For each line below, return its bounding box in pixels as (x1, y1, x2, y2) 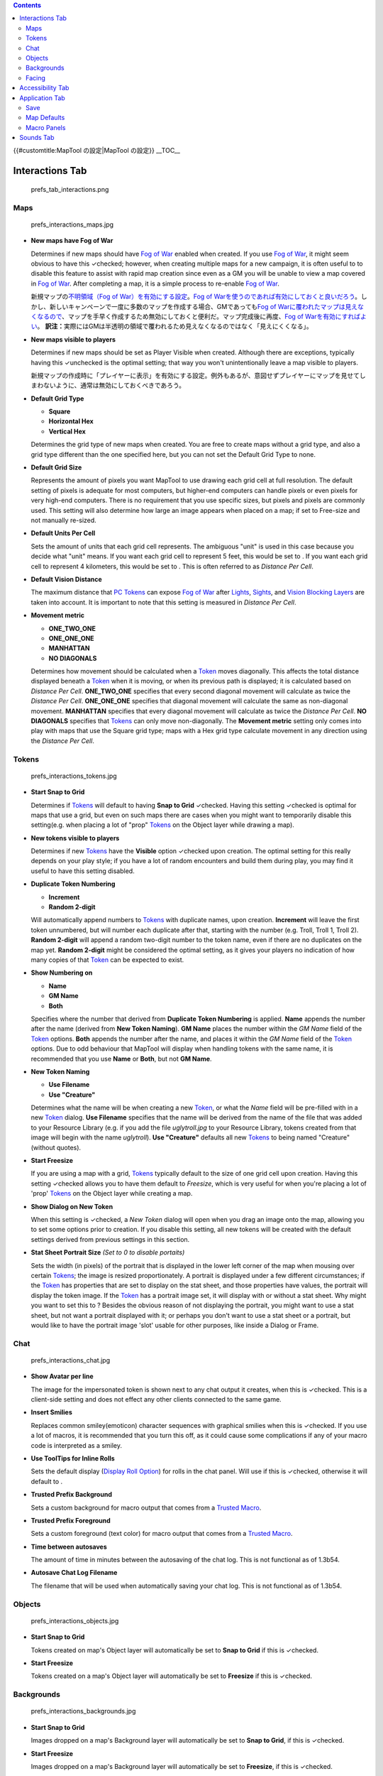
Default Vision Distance (30, 575, 102, 583)
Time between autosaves (30, 1542, 108, 1551)
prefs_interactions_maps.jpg (30, 220, 113, 229)
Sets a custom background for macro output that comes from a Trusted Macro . (30, 1503, 262, 1512)
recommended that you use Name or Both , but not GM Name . (30, 1054, 212, 1063)
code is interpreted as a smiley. (30, 1441, 123, 1449)
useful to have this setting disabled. (30, 867, 135, 875)
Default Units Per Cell (30, 529, 96, 538)
